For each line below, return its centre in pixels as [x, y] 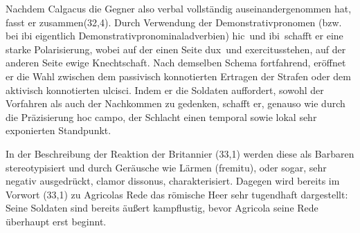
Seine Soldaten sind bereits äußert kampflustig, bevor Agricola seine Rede [162, 208]
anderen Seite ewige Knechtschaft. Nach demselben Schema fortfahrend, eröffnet [176, 63]
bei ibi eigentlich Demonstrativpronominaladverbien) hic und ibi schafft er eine [174, 36]
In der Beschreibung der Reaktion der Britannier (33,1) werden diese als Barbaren [180, 153]
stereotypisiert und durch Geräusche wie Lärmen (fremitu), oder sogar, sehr [166, 167]
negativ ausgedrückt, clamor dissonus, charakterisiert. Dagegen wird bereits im [173, 181]
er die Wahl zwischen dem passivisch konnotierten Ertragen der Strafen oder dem [178, 76]
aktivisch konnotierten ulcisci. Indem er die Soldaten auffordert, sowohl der [165, 90]
